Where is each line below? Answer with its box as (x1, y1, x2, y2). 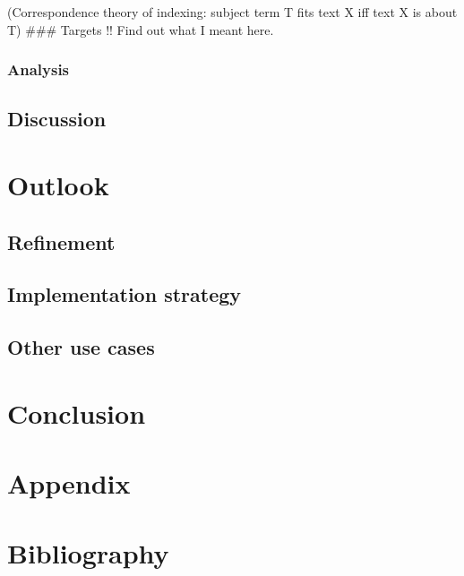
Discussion (7, 105, 107, 133)
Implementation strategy (7, 280, 242, 308)
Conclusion (7, 394, 146, 431)
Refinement (7, 228, 116, 255)
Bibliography (7, 535, 169, 572)
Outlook (7, 167, 109, 202)
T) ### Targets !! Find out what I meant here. (7, 20, 274, 39)
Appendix (7, 465, 131, 502)
